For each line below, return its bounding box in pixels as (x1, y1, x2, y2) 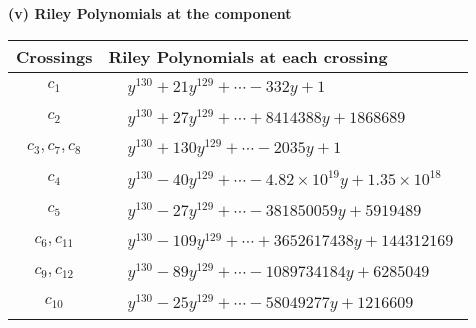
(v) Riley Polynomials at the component (8, 3, 292, 23)
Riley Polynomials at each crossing (108, 44, 388, 68)
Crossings (16, 44, 93, 68)
